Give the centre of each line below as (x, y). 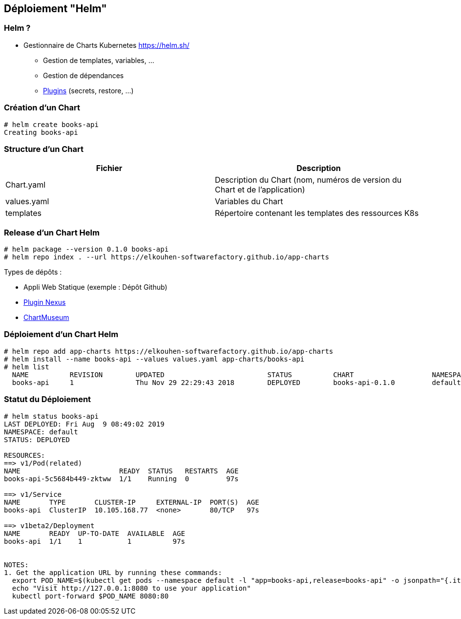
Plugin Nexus (45, 302)
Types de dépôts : (33, 272)
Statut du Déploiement (48, 399)
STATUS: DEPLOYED (37, 439)
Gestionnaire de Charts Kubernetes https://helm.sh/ (106, 45)
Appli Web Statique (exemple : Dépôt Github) (95, 287)
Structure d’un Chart (44, 149)
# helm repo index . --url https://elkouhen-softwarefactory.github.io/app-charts (167, 257)
